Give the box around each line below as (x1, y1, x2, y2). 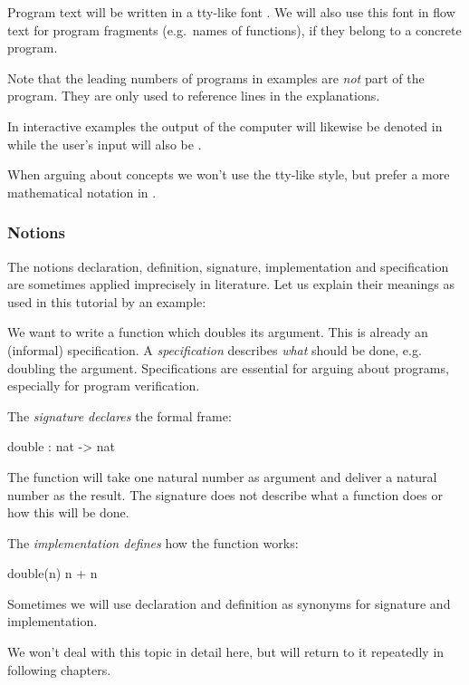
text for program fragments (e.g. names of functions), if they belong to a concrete (7, 20, 462, 39)
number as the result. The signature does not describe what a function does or (7, 485, 443, 504)
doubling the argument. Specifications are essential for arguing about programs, (7, 358, 449, 377)
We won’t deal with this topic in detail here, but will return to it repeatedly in (7, 642, 445, 661)
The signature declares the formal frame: (7, 406, 232, 425)
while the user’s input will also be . (7, 134, 202, 153)
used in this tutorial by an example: (7, 292, 206, 311)
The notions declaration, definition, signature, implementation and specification (7, 256, 449, 275)
